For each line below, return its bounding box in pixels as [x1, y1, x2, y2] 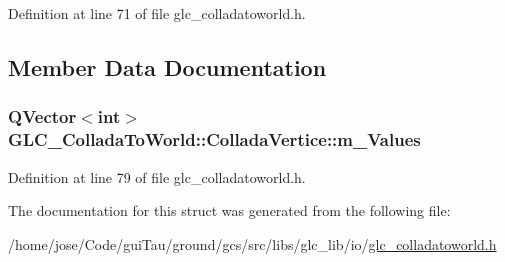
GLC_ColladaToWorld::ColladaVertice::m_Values [8, 127, 421, 152]
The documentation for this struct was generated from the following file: [8, 200, 451, 221]
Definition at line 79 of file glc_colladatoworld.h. [8, 166, 306, 187]
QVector [8, 104, 77, 129]
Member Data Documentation [8, 51, 327, 82]
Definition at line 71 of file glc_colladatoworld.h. [8, 3, 306, 23]
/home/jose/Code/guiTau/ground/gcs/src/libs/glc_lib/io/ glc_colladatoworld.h [8, 233, 497, 254]
